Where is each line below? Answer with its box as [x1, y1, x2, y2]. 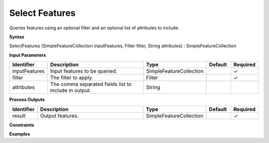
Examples [9, 131, 30, 137]
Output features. [40, 112, 79, 119]
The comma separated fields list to [50, 81, 132, 88]
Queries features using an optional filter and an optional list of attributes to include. [9, 25, 179, 31]
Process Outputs [9, 97, 45, 103]
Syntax [9, 34, 24, 40]
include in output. [50, 87, 92, 94]
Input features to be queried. [50, 68, 118, 74]
